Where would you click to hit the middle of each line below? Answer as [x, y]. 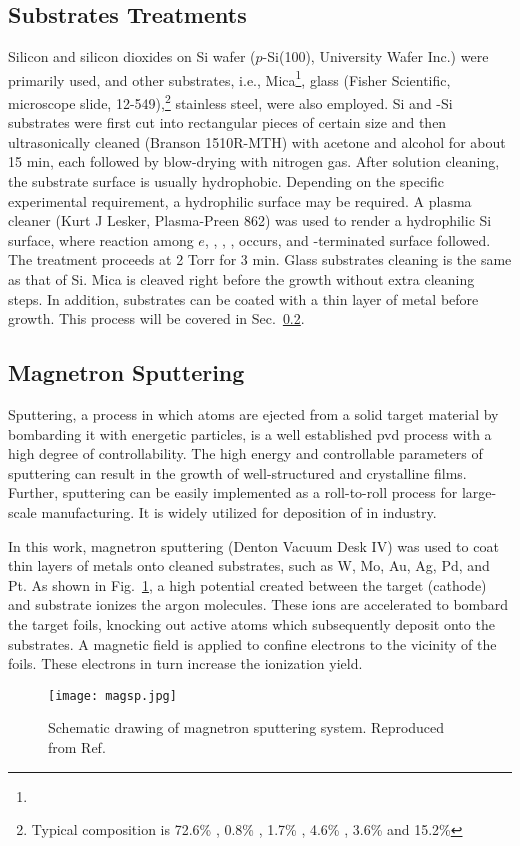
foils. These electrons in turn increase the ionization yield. [185, 663]
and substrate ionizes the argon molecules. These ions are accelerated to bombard [258, 604]
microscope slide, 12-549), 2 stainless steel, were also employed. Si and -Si [230, 101]
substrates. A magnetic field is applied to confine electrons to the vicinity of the [252, 643]
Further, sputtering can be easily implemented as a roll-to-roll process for [233, 492]
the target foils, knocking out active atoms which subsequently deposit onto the [251, 623]
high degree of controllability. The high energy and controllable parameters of [245, 453]
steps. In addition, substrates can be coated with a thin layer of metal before [243, 298]
